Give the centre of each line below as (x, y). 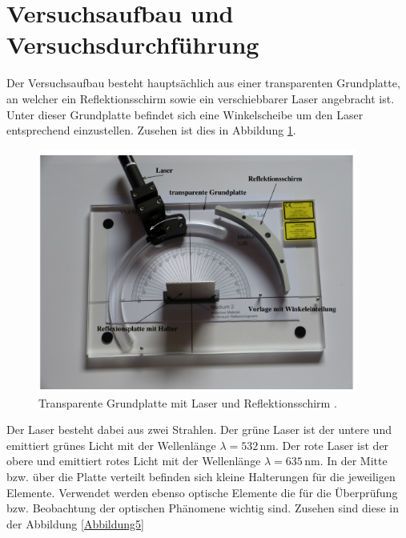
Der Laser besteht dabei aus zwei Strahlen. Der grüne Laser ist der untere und (199, 430)
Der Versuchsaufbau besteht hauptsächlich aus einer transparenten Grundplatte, (203, 83)
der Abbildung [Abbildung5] (76, 523)
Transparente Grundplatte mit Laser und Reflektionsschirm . (188, 402)
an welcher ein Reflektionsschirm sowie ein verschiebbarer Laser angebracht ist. (201, 98)
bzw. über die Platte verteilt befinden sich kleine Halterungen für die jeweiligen (201, 477)
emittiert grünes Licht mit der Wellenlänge (111, 445)
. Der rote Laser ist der (332, 445)
